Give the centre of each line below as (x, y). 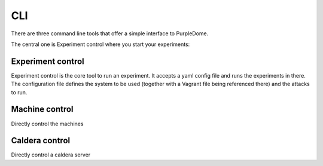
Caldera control (41, 141)
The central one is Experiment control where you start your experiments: (100, 44)
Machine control (42, 110)
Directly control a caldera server (51, 155)
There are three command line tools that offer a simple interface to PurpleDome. (110, 33)
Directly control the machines (47, 124)
